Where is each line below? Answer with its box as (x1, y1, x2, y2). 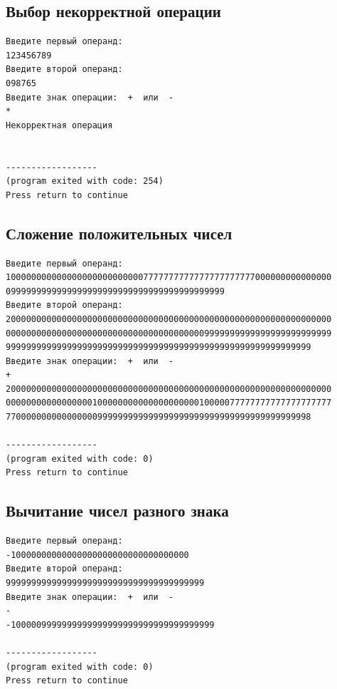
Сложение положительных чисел (6, 222, 232, 244)
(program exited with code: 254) (6, 176, 164, 187)
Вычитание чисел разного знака (6, 499, 229, 522)
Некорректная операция (6, 120, 113, 130)
